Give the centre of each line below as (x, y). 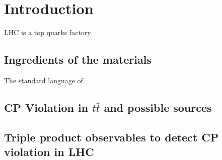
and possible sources (158, 107)
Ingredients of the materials (78, 59)
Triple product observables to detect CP (112, 137)
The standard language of (44, 80)
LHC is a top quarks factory (48, 32)
